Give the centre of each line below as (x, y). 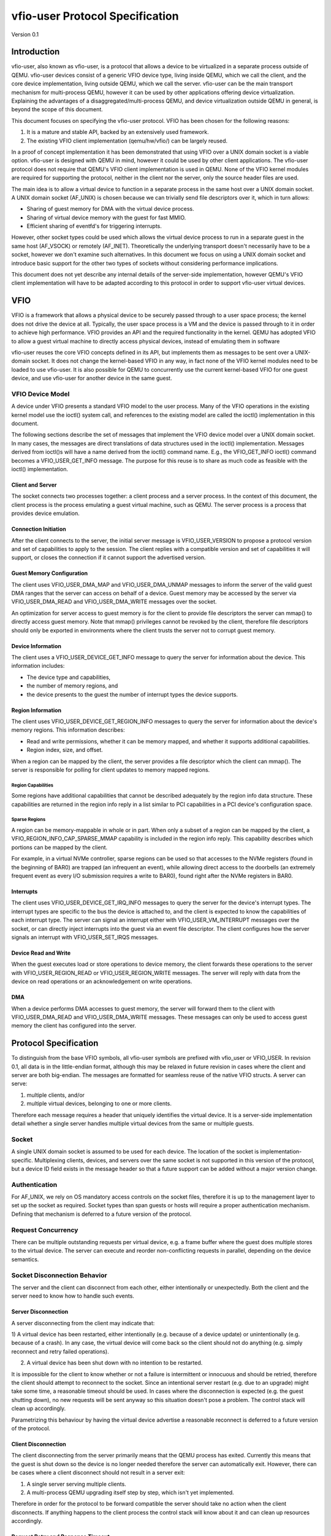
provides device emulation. (45, 514)
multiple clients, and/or (56, 1095)
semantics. (25, 1259)
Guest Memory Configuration (50, 573)
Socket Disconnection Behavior (59, 1275)
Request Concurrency (45, 1230)
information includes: (38, 666)
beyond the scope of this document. (57, 109)
